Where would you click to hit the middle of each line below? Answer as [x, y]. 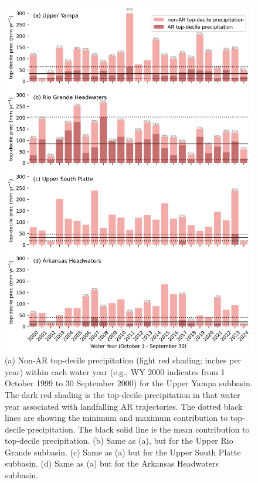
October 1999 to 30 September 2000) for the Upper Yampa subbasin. [129, 383]
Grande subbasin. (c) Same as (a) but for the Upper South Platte [123, 452]
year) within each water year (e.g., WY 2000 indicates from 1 [115, 371]
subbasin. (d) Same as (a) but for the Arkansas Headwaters [112, 463]
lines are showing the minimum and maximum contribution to [116, 418]
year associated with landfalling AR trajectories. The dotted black [124, 406]
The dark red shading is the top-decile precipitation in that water [123, 394]
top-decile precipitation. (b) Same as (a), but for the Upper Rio [119, 441]
